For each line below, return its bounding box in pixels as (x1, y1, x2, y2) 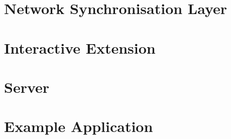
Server (4, 76, 50, 97)
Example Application (4, 116, 153, 136)
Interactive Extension (4, 37, 156, 58)
